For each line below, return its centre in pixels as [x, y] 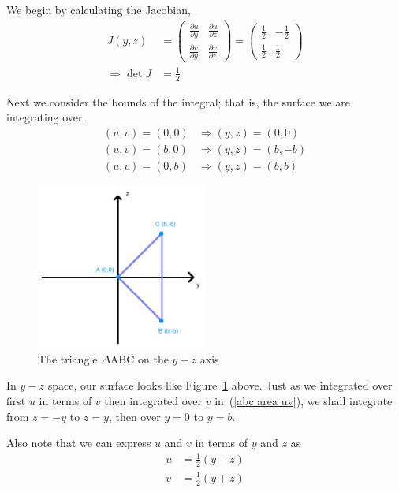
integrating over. [46, 117]
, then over [134, 416]
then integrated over [153, 401]
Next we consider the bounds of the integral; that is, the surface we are [178, 101]
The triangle [68, 358]
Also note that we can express [79, 443]
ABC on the [139, 358]
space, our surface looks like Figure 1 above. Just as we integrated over [220, 385]
